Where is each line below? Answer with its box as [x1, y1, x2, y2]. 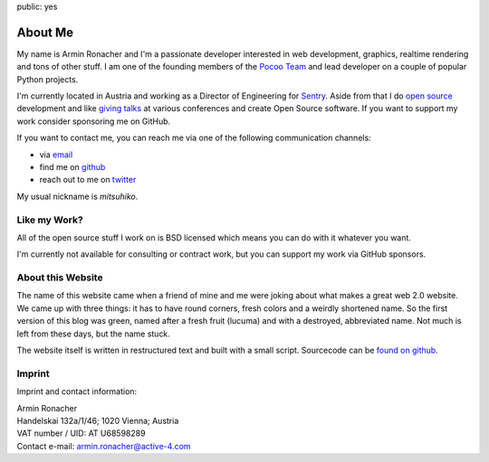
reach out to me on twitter [39, 174, 137, 185]
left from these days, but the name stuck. [16, 328, 171, 339]
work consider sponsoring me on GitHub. [16, 116, 171, 127]
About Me [16, 24, 74, 40]
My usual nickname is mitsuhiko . [16, 191, 139, 202]
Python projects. [16, 73, 79, 85]
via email [39, 149, 73, 160]
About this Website [16, 271, 103, 284]
